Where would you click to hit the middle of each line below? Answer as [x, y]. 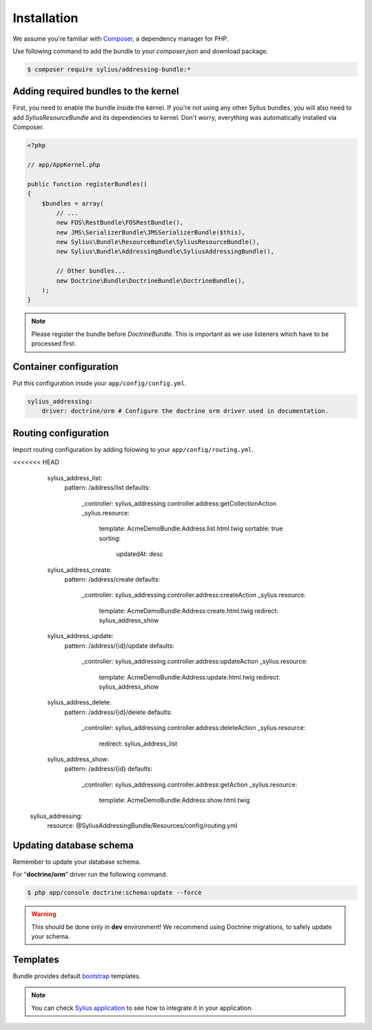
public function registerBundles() [87, 184]
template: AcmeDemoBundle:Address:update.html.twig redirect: [189, 677]
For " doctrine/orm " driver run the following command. [90, 874]
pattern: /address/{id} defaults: [108, 769]
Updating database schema [73, 845]
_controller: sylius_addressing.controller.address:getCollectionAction [179, 503]
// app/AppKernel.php [64, 165]
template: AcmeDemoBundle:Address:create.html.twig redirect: [189, 611]
